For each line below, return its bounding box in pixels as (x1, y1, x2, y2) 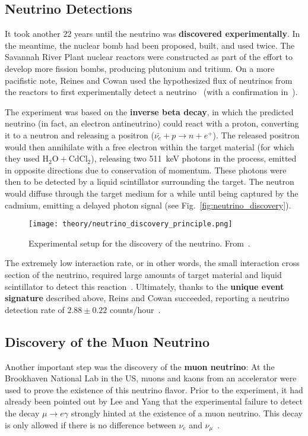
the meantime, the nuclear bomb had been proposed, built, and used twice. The (5, 39, 295, 51)
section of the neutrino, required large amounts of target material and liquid (5, 268, 282, 280)
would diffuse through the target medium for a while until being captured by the (5, 187, 299, 199)
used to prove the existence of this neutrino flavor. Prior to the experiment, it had (5, 383, 303, 396)
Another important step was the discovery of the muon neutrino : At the (5, 360, 275, 372)
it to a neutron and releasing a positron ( (5, 128, 154, 141)
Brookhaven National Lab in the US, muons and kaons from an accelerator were (5, 372, 297, 384)
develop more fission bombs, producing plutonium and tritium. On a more (5, 62, 275, 74)
